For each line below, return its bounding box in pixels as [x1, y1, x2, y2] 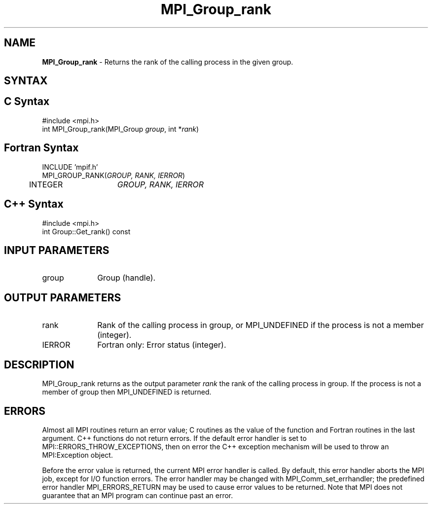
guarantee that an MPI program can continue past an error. [42, 491, 233, 500]
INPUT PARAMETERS [4, 244, 109, 256]
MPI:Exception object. [42, 450, 113, 459]
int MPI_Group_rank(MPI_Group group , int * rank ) [42, 124, 199, 133]
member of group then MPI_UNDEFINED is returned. [42, 388, 212, 397]
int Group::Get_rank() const [42, 227, 131, 236]
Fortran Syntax [4, 142, 79, 154]
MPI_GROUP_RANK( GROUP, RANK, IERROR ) [42, 171, 185, 180]
